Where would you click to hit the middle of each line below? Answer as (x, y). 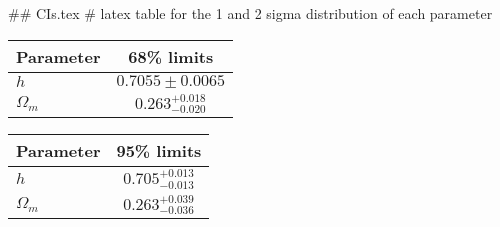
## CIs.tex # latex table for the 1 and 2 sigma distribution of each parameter (250, 13)
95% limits (159, 151)
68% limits (171, 56)
